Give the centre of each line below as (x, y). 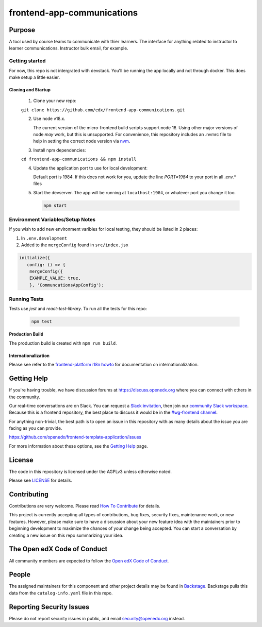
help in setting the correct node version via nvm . (82, 141)
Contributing (29, 494)
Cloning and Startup (30, 89)
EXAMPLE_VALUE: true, (55, 278)
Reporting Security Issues (49, 607)
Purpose (22, 30)
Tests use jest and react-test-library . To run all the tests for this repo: (78, 309)
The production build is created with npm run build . (63, 343)
